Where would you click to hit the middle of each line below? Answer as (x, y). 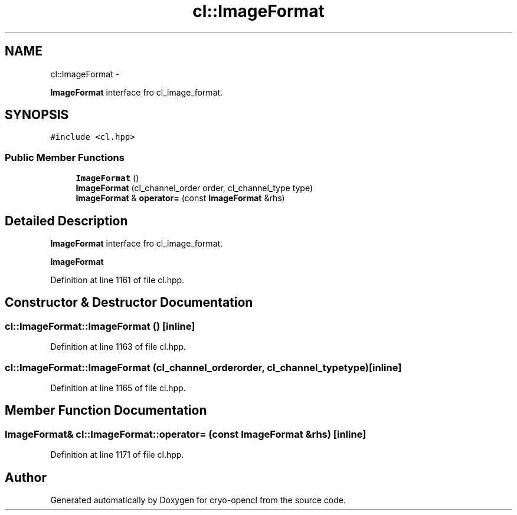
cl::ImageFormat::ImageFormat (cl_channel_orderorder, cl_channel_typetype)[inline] (203, 367)
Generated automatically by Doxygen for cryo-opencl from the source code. (198, 500)
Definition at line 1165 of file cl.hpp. (118, 388)
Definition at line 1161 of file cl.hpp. (117, 280)
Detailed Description (66, 221)
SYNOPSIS (37, 115)
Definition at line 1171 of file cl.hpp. (117, 455)
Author (26, 477)
